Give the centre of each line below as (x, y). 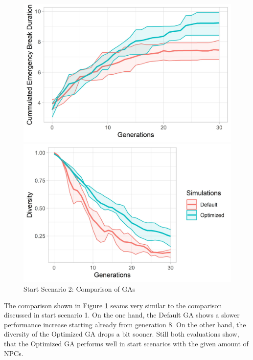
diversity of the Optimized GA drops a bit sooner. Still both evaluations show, (122, 334)
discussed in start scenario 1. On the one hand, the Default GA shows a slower (122, 315)
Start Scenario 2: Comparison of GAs (80, 288)
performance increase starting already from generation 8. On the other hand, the (125, 324)
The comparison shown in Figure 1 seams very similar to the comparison (113, 305)
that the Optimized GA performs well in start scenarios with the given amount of (126, 343)
